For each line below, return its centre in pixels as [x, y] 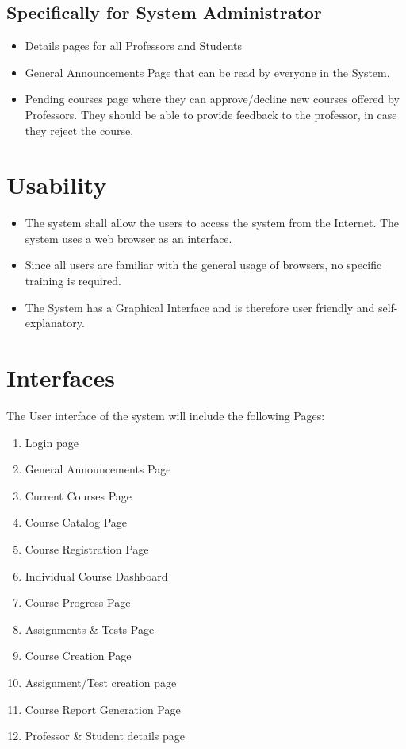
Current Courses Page [79, 495]
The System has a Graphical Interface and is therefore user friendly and [200, 307]
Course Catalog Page [76, 522]
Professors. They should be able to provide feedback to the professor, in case [211, 114]
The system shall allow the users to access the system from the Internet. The [212, 223]
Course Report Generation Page [103, 709]
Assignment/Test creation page [101, 682]
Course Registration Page [87, 548]
